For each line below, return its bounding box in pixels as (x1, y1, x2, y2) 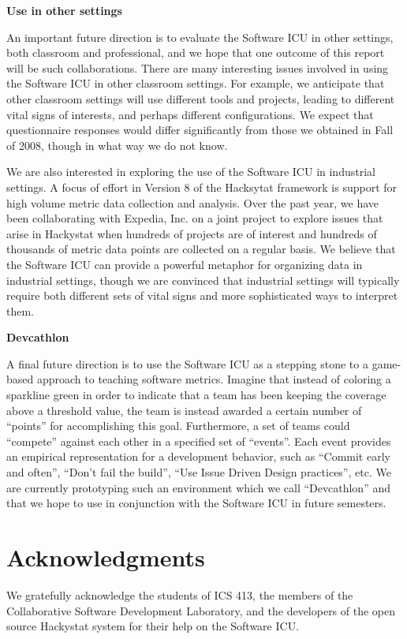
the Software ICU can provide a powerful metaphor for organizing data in (6, 256, 363, 272)
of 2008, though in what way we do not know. (6, 136, 228, 153)
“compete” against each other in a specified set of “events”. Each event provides (6, 432, 391, 449)
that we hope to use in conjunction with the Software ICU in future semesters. (6, 495, 386, 511)
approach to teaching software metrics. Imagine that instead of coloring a (36, 371, 391, 387)
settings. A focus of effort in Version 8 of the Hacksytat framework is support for (6, 178, 398, 195)
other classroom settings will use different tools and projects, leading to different (6, 90, 395, 106)
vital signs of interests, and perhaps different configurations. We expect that (6, 106, 374, 122)
